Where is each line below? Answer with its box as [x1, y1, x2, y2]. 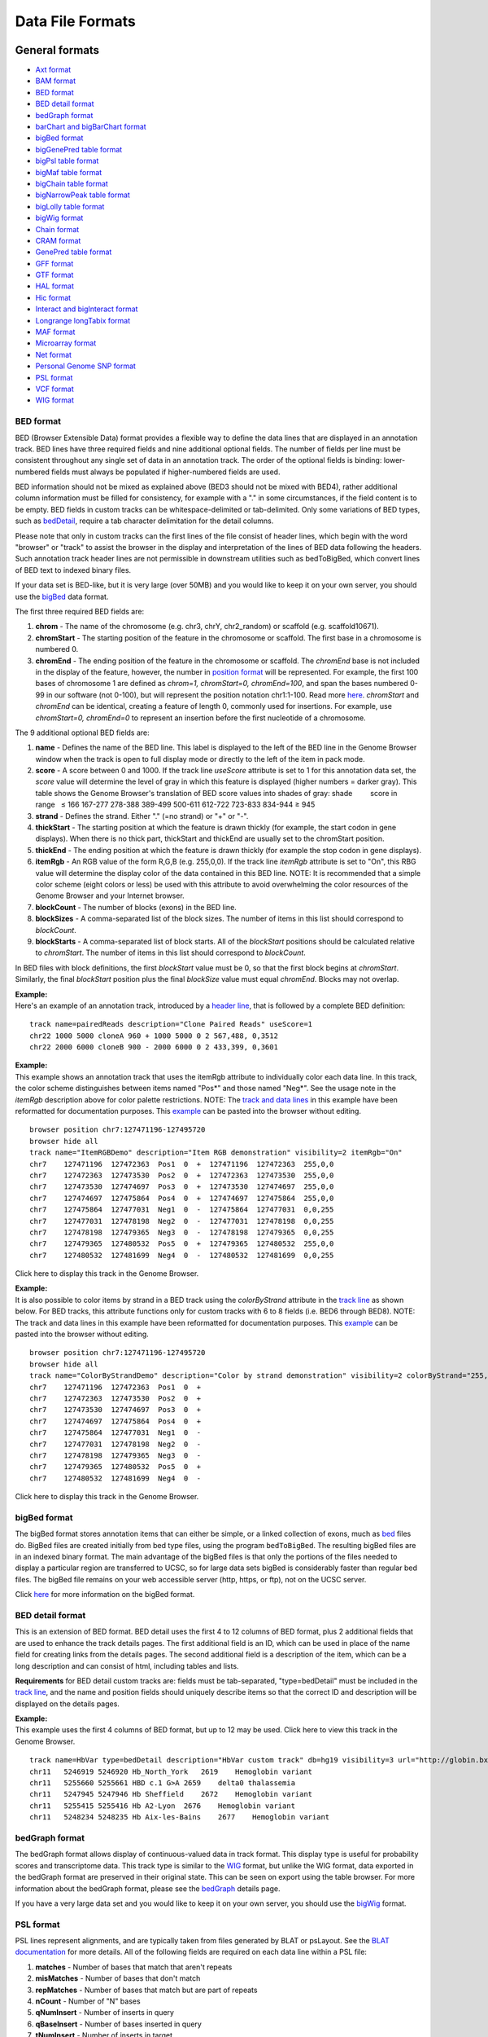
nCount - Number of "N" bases [35, 1996, 142, 2006]
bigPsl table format [35, 156, 99, 166]
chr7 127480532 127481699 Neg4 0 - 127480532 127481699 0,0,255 [29, 1251, 334, 1260]
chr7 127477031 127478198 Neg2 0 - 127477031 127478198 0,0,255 [29, 1216, 334, 1225]
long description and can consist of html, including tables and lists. [15, 1661, 239, 1670]
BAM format [35, 76, 76, 86]
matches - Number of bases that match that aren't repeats [35, 1962, 233, 1972]
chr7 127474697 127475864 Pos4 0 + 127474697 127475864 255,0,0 [29, 1194, 334, 1203]
